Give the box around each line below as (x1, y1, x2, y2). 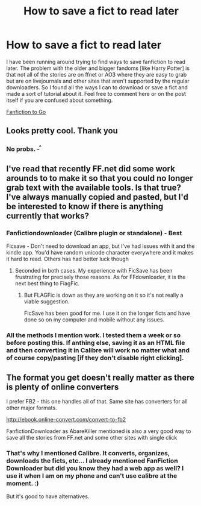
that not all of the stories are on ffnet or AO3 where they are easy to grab (6, 71, 187, 78)
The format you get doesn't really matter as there (6, 372, 194, 382)
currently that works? (6, 211, 89, 221)
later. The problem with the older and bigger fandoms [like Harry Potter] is (6, 65, 190, 72)
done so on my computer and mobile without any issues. (23, 316, 164, 323)
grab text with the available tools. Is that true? (6, 183, 182, 193)
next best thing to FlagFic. (14, 280, 80, 287)
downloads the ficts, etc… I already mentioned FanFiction (6, 457, 179, 465)
